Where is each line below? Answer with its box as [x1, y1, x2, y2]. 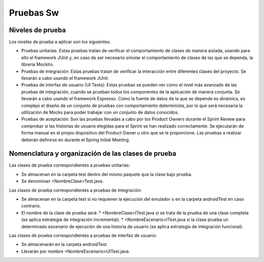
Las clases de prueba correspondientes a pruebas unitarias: [9, 162, 131, 168]
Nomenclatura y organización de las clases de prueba [9, 150, 176, 158]
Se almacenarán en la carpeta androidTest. [21, 241, 108, 247]
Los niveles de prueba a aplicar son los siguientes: [9, 39, 111, 45]
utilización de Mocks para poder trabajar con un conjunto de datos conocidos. [21, 109, 179, 115]
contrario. [21, 203, 41, 209]
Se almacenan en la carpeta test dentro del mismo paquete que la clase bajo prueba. [21, 171, 193, 177]
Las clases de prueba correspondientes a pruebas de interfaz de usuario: [9, 232, 157, 238]
